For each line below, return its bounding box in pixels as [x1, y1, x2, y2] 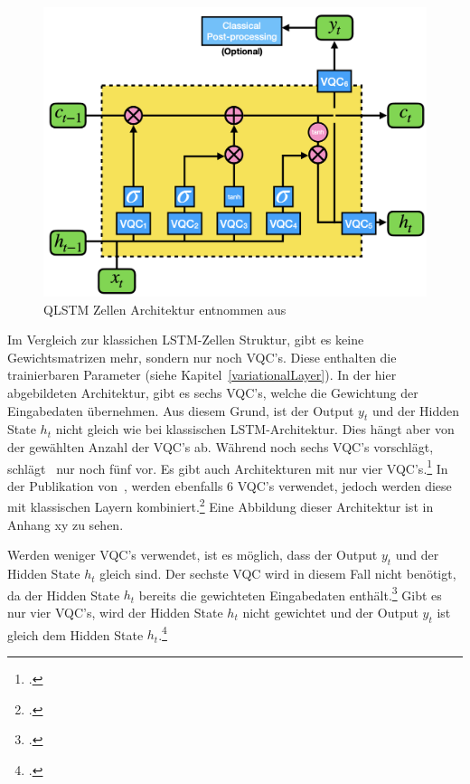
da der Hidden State [7, 585, 120, 604]
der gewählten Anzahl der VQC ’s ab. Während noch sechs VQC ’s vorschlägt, [7, 438, 434, 457]
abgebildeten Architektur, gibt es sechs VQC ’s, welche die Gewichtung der [7, 383, 418, 402]
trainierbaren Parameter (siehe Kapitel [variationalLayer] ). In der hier [7, 365, 397, 384]
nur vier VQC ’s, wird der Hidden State [7, 602, 223, 621]
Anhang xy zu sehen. [7, 515, 124, 534]
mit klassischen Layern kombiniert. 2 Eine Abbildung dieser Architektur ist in [7, 495, 434, 516]
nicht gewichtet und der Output [242, 602, 418, 621]
